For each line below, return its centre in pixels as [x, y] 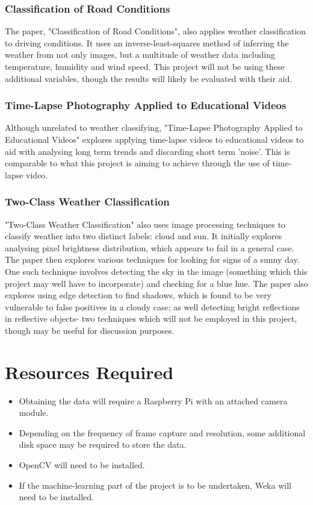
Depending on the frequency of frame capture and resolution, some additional [162, 432]
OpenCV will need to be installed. [82, 465]
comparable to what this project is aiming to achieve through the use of [137, 163]
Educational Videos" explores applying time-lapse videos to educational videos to [154, 139]
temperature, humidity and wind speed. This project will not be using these [145, 66]
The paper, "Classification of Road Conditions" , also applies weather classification [156, 31]
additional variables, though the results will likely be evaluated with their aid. [149, 78]
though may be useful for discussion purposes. [90, 330]
